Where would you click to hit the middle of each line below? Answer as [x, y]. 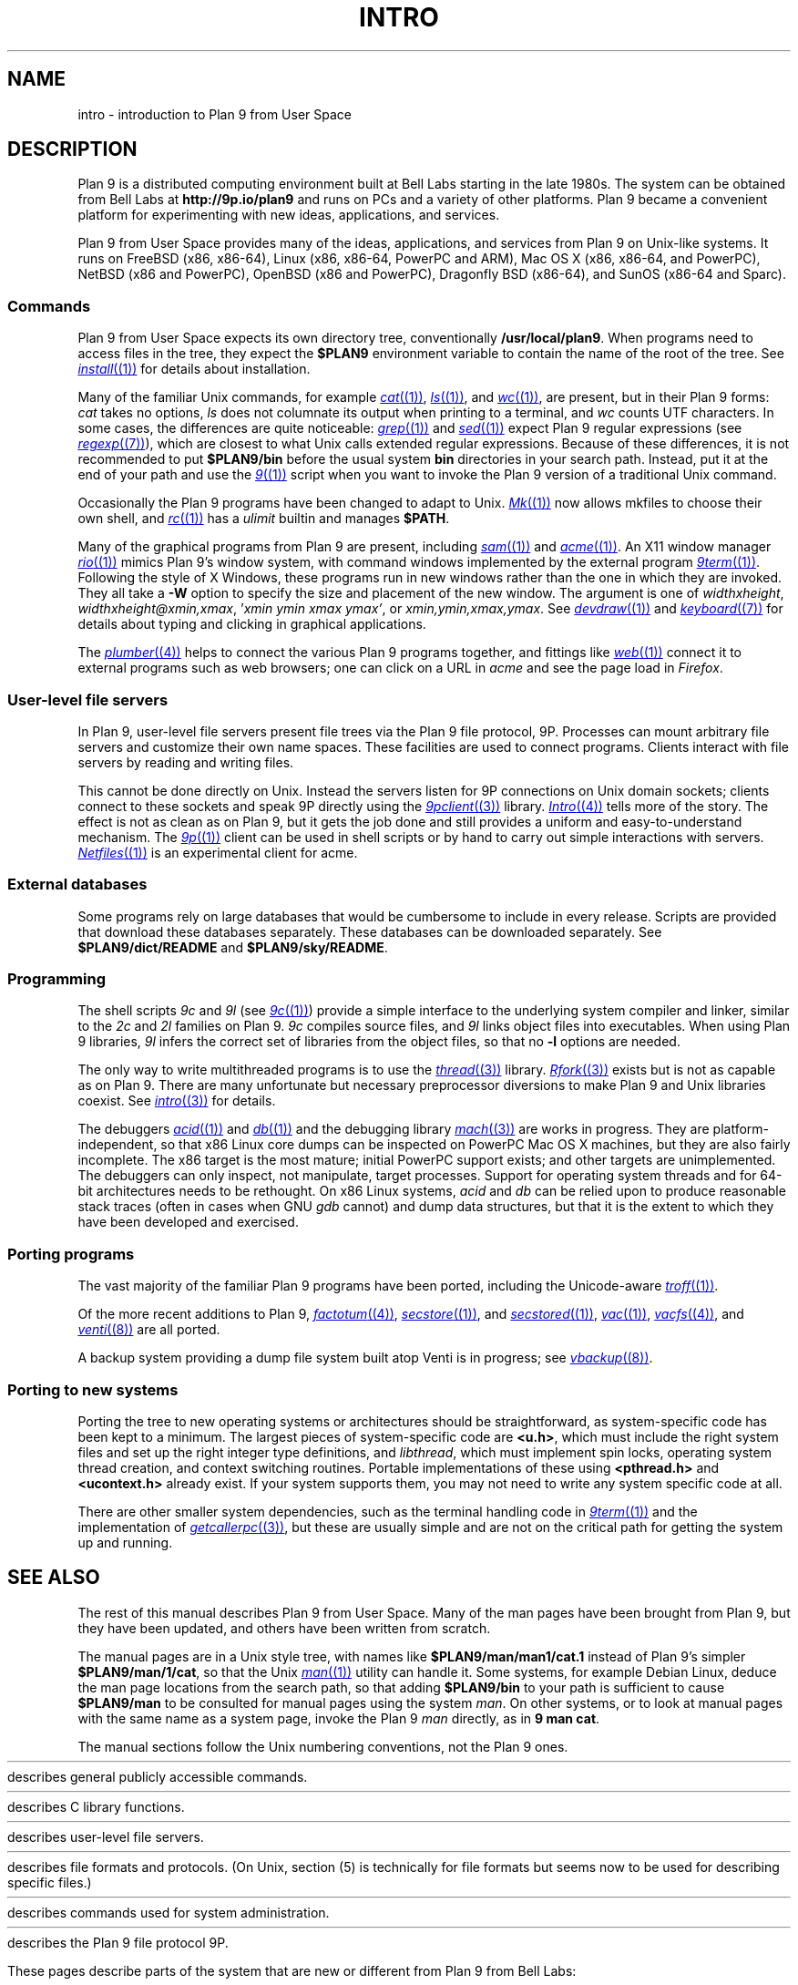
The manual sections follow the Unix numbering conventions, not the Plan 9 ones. [323, 1746]
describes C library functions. [96, 1806]
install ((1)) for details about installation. [194, 369]
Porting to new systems [93, 1389]
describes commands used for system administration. [169, 1912]
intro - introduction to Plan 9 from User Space [215, 114]
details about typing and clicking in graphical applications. [252, 624]
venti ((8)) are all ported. [149, 1330]
